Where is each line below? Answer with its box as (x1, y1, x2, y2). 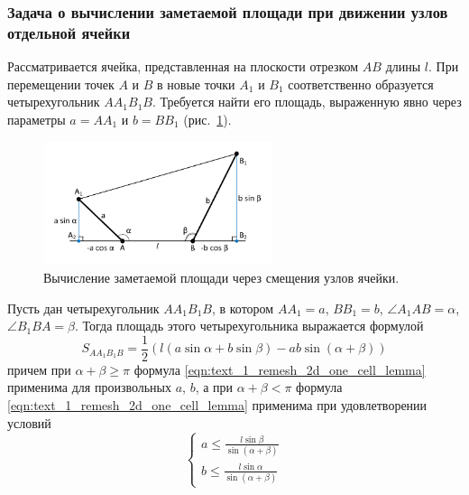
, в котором (211, 298, 274, 317)
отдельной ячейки (7, 21, 131, 43)
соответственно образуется (288, 74, 434, 93)
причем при (7, 360, 71, 378)
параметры (7, 109, 66, 128)
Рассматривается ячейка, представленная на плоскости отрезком (7, 57, 359, 76)
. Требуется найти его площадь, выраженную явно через (152, 92, 462, 111)
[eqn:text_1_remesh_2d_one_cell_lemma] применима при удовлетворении (7, 396, 428, 415)
